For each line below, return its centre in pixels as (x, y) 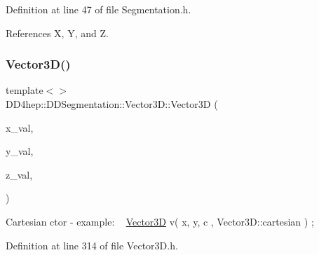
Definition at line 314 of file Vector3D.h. (92, 245)
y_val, (20, 151)
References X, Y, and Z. (57, 33)
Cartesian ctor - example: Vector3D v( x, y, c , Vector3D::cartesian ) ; (160, 221)
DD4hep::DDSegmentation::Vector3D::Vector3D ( (112, 104)
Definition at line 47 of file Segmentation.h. (99, 9)
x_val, (20, 127)
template (25, 90)
